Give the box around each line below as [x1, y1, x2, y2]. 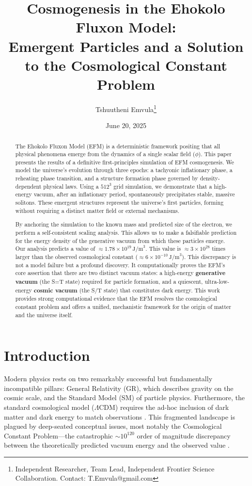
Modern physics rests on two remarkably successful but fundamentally [4, 373, 213, 384]
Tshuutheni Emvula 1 [95, 102, 157, 114]
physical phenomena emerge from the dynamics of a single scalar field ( [15, 150, 195, 158]
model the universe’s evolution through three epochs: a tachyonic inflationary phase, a [15, 166, 233, 174]
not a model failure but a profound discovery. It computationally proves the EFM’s [15, 260, 225, 269]
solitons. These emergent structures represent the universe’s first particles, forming [15, 198, 224, 207]
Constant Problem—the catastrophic [4, 430, 113, 440]
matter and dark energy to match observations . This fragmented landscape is [4, 411, 235, 421]
